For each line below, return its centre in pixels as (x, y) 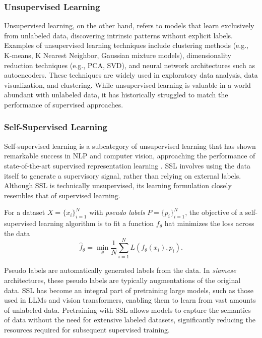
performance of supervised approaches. (64, 104)
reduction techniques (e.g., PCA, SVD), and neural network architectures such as (129, 65)
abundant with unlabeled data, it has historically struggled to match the (116, 95)
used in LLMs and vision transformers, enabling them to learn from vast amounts (130, 300)
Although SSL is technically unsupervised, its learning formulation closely (118, 185)
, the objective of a (214, 212)
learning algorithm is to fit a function (96, 223)
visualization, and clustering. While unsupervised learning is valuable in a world (127, 84)
